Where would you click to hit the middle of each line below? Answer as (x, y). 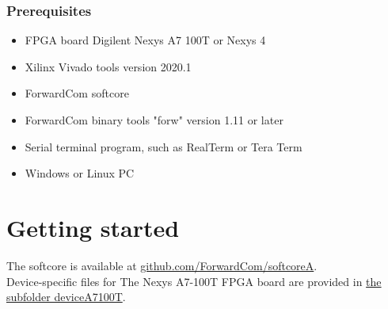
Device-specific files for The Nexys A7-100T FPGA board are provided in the (194, 281)
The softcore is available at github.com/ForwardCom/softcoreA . (162, 265)
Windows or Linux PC (80, 173)
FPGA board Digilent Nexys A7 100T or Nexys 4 (145, 40)
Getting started (93, 227)
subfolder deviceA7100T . (66, 297)
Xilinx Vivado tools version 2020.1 (108, 66)
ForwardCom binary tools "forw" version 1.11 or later (154, 120)
